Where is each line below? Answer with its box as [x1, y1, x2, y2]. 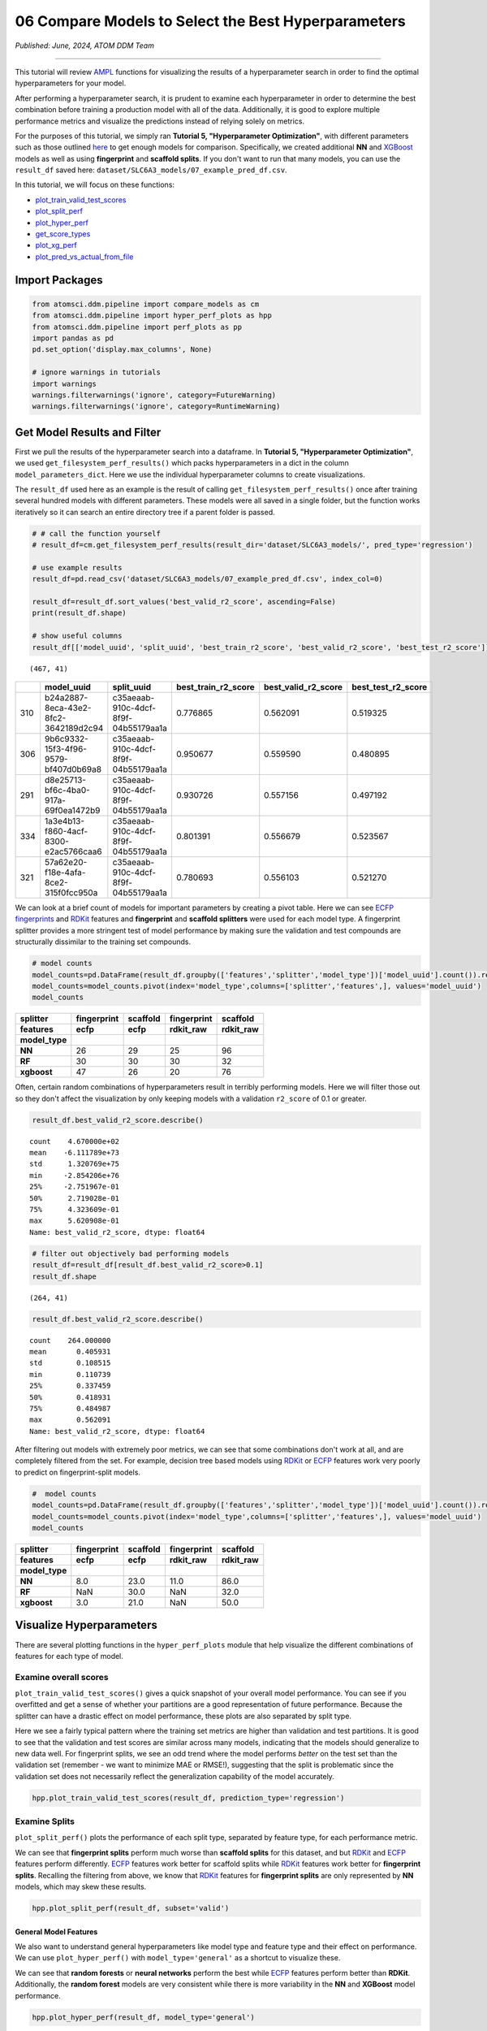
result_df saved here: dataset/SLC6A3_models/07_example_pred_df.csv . [15, 165, 287, 175]
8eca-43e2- [45, 703, 92, 714]
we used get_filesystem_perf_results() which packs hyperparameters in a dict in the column [15, 458, 349, 468]
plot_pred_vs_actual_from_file [35, 252, 134, 262]
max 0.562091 [29, 1415, 111, 1425]
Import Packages [15, 273, 103, 287]
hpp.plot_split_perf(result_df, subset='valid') [32, 1903, 230, 1913]
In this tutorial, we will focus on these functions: [15, 180, 175, 190]
